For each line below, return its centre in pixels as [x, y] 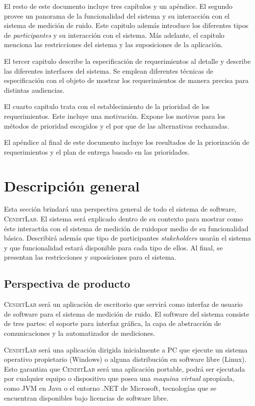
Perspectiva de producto [67, 284]
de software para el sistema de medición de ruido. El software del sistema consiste [127, 313]
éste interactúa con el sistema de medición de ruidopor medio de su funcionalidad [126, 228]
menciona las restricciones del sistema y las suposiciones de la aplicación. [114, 44]
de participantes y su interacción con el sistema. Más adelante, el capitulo [114, 35]
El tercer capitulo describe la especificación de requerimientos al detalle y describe [127, 61]
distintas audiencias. [34, 90]
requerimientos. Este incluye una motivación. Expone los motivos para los [115, 116]
